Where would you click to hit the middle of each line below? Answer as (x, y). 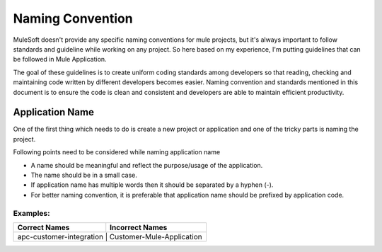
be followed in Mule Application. (60, 59)
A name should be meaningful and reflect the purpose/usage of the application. (147, 165)
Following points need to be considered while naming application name (117, 152)
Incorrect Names (139, 227)
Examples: (31, 213)
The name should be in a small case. (84, 175)
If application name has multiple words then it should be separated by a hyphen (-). (152, 185)
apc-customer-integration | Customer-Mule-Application (110, 236)
